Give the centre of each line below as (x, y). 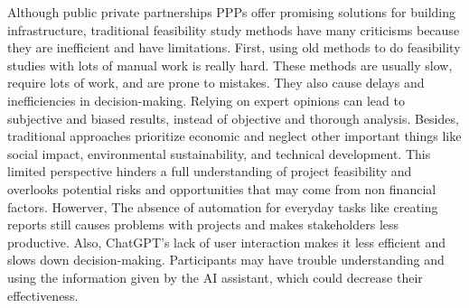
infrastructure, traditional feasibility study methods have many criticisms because (234, 29)
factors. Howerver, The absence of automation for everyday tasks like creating (223, 206)
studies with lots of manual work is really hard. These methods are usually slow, (230, 65)
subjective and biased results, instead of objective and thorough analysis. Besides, (233, 118)
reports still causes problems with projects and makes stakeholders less (203, 224)
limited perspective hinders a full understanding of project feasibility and (210, 171)
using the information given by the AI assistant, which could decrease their (215, 277)
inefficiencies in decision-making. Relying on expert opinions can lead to (206, 100)
